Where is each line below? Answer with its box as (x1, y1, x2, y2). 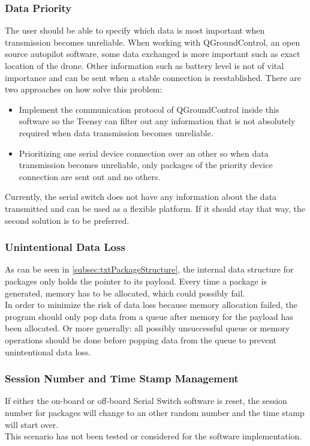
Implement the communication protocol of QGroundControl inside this (19, 103, 279, 115)
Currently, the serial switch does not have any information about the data (5, 190, 277, 203)
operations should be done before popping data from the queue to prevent (5, 333, 277, 346)
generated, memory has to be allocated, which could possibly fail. (5, 286, 245, 299)
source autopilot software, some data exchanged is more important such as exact (5, 47, 300, 60)
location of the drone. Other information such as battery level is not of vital (5, 59, 284, 71)
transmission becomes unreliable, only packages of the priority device (19, 158, 273, 171)
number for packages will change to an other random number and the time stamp (5, 406, 305, 418)
